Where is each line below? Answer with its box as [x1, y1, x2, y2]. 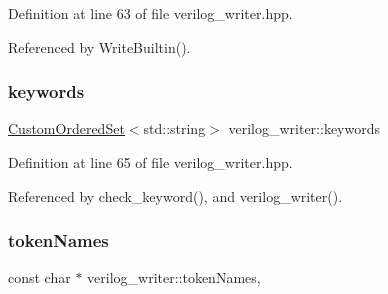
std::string [143, 118, 206, 139]
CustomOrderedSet [8, 118, 125, 139]
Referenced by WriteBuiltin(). [8, 36, 191, 57]
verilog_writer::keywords [228, 118, 380, 139]
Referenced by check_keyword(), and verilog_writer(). [8, 185, 343, 206]
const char [8, 267, 71, 288]
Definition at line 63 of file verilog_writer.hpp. [8, 3, 293, 23]
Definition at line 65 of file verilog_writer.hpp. [8, 152, 293, 172]
